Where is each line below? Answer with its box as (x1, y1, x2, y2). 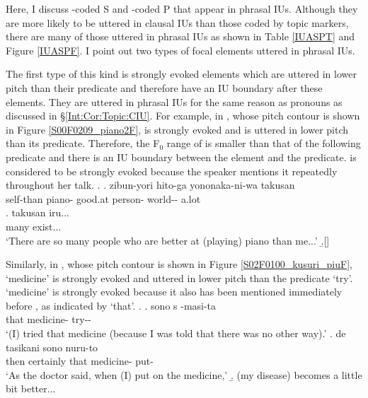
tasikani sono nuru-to (6, 339, 98, 354)
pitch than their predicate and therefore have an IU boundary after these (6, 80, 323, 95)
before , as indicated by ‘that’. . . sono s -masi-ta (6, 298, 217, 312)
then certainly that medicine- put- (6, 353, 154, 368)
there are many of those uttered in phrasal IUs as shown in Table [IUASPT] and (6, 29, 355, 44)
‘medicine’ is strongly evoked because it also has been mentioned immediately (6, 284, 343, 299)
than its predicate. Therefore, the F (6, 136, 160, 151)
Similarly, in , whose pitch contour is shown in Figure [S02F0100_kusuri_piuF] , (6, 257, 352, 271)
